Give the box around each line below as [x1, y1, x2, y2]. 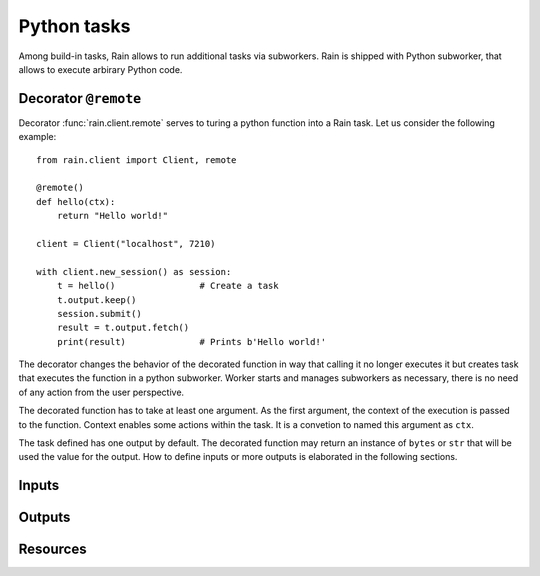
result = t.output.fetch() [56, 322, 190, 334]
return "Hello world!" [56, 210, 169, 222]
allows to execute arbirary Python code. [18, 63, 183, 75]
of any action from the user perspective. [18, 386, 185, 398]
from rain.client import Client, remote [36, 154, 237, 165]
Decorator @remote [18, 90, 142, 107]
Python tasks [18, 15, 131, 37]
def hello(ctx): [36, 196, 116, 207]
